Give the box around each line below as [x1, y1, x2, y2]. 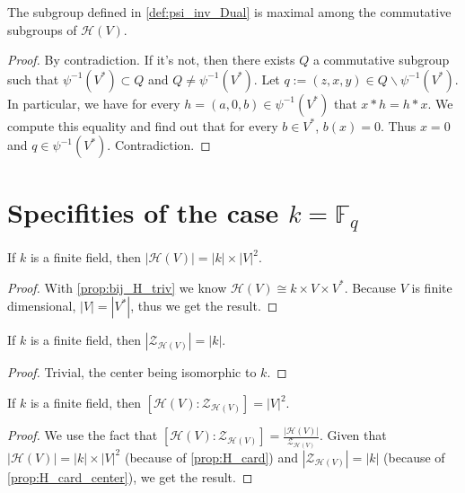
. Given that [319, 426, 387, 445]
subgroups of [7, 20, 77, 39]
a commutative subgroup [312, 50, 450, 69]
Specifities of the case [7, 193, 279, 230]
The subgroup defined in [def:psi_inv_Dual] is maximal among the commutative [7, 3, 452, 21]
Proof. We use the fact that [7, 426, 158, 445]
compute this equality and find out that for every [7, 116, 278, 135]
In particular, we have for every [7, 93, 180, 112]
